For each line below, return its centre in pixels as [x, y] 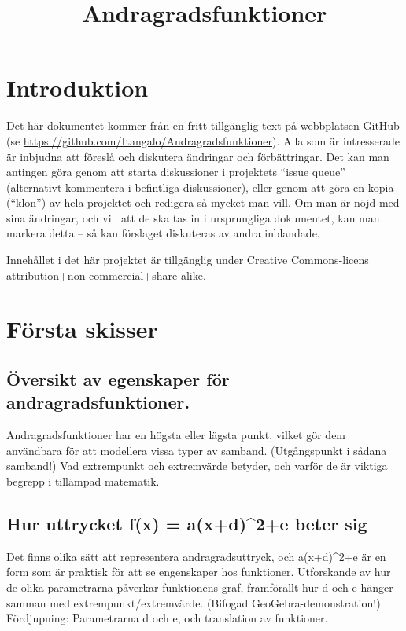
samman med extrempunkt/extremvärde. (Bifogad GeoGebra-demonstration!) [194, 602]
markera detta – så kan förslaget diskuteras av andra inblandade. [163, 233]
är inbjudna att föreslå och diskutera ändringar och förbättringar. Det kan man [198, 156]
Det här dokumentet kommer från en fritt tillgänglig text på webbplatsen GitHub [203, 125]
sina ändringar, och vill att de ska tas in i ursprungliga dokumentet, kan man [193, 217]
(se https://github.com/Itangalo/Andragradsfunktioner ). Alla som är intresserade [203, 140]
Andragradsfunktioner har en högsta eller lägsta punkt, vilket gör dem [176, 435]
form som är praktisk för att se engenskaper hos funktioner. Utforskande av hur [199, 572]
